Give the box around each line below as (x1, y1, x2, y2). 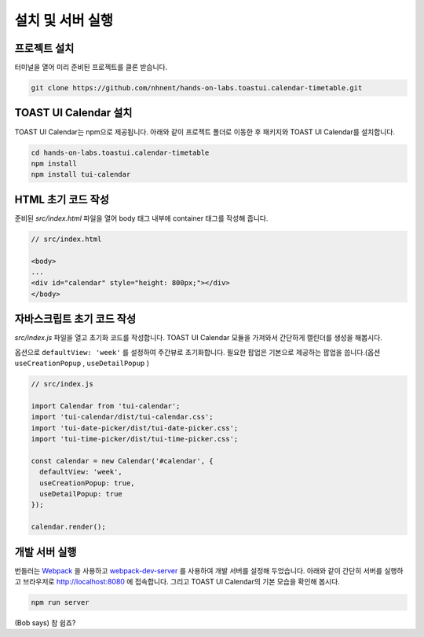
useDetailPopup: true (39, 489, 123, 498)
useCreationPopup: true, (39, 478, 135, 487)
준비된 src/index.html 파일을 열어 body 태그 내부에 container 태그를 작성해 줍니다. (14, 213, 269, 223)
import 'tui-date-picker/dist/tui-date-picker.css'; (31, 423, 239, 432)
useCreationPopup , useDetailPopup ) (14, 358, 149, 368)
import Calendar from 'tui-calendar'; (31, 401, 181, 410)
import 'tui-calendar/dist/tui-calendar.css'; (31, 412, 214, 422)
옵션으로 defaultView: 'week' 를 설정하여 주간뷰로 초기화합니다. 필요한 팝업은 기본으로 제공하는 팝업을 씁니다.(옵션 (14, 347, 381, 357)
